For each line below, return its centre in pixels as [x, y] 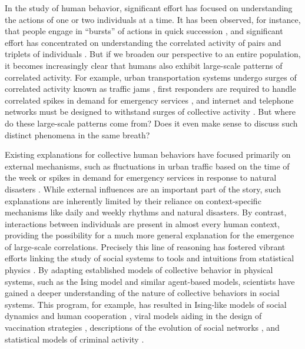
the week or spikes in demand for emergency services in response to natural [141, 177]
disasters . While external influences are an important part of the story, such [143, 189]
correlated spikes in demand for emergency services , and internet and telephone [149, 100]
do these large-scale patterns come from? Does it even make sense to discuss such [151, 123]
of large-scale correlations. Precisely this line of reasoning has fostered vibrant [145, 246]
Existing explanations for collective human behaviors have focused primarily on [148, 154]
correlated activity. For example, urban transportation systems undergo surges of [151, 77]
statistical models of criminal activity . [74, 339]
